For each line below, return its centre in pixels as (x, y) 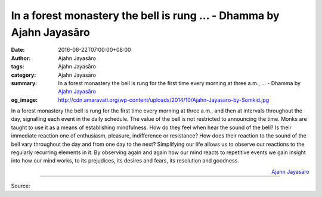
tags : (18, 67)
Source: (21, 186)
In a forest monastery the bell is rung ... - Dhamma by (145, 15)
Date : (18, 50)
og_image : (24, 100)
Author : (21, 58)
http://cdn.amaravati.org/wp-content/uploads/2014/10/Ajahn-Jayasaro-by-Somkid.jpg (164, 100)
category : (24, 75)
